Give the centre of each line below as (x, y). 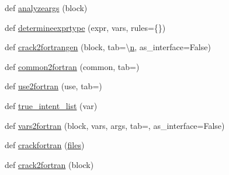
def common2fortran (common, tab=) (72, 66)
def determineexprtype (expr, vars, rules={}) (85, 27)
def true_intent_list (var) (51, 105)
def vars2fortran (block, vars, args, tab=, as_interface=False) (115, 125)
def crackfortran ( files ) (45, 145)
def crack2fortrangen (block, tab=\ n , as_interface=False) (108, 47)
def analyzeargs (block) (46, 8)
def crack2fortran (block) (49, 164)
